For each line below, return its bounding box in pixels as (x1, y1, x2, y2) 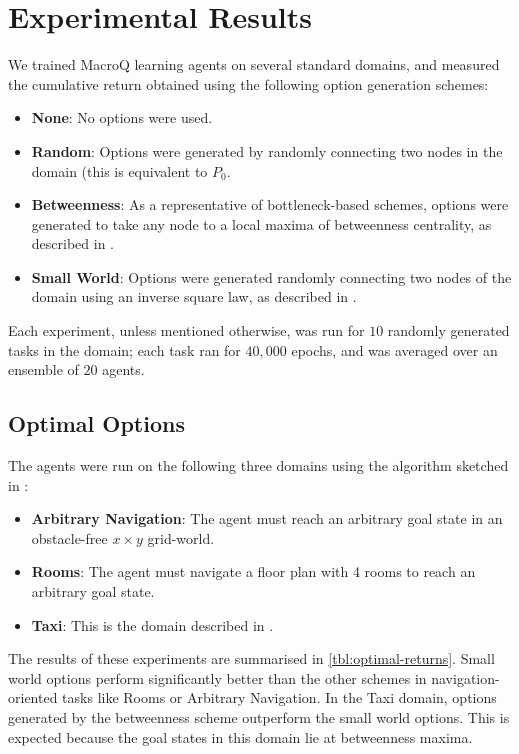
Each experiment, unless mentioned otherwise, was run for (8, 320, 365, 341)
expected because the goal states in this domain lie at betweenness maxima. (8, 726, 473, 747)
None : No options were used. (31, 107, 213, 128)
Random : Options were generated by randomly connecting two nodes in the (31, 140, 503, 161)
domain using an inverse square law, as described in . (31, 286, 357, 307)
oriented (8, 687, 58, 708)
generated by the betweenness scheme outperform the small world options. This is (8, 706, 510, 727)
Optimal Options (8, 408, 185, 439)
